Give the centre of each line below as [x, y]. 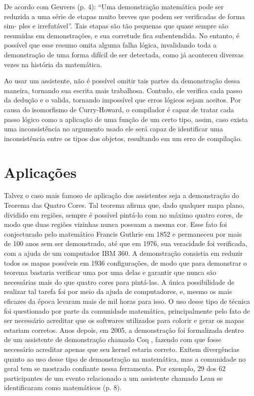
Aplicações [40, 172]
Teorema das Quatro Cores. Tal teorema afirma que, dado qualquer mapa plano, [124, 205]
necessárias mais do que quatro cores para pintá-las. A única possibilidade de [119, 282]
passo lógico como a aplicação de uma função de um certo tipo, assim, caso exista [126, 119]
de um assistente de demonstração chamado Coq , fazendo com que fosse [113, 339]
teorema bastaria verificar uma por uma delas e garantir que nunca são [110, 272]
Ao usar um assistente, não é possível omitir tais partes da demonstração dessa [122, 81]
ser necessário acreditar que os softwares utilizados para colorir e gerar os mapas [124, 320]
